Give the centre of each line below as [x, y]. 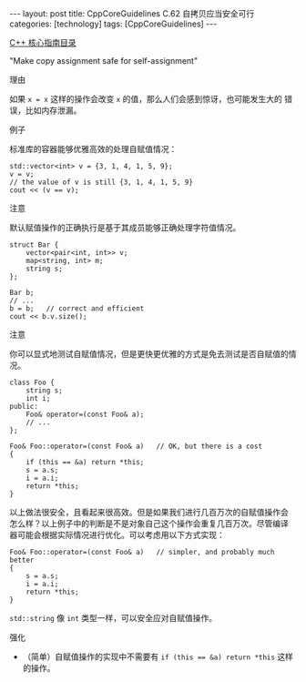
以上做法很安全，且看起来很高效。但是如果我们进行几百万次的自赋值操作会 [149, 512]
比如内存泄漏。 [53, 110]
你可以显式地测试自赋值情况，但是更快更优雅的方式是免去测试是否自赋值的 [149, 354]
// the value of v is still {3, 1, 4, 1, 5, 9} [102, 182]
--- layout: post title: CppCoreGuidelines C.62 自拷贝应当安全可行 [132, 14]
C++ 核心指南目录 [43, 42]
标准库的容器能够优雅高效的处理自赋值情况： [93, 149]
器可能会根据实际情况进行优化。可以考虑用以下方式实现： [117, 535]
